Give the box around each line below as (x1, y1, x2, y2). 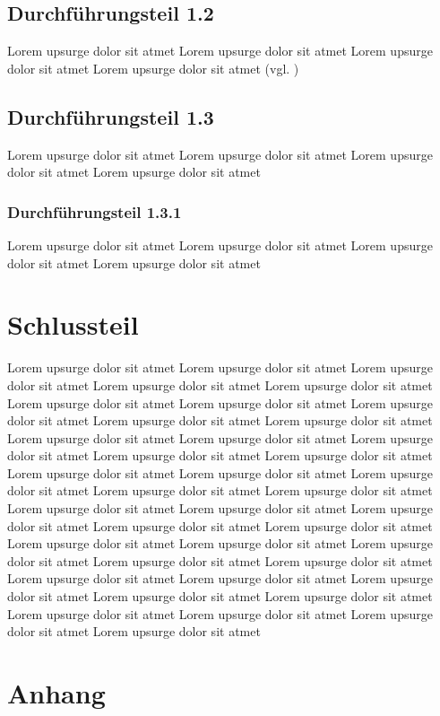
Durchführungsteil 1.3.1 (7, 200, 182, 223)
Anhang (7, 675, 106, 711)
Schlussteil (7, 306, 139, 343)
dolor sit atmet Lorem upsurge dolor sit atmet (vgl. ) (7, 58, 299, 77)
